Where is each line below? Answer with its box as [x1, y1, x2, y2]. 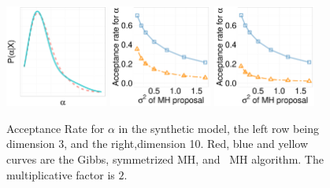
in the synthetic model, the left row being [118, 120, 320, 136]
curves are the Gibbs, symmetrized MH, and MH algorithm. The [6, 150, 324, 167]
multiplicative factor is [6, 166, 115, 182]
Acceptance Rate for [6, 120, 105, 136]
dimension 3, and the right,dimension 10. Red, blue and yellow [6, 135, 309, 152]
